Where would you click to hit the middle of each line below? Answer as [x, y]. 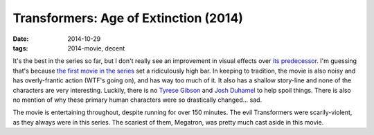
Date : [21, 39]
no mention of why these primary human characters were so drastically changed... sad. [137, 100]
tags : [20, 48]
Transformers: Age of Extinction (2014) [128, 18]
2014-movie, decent [96, 48]
